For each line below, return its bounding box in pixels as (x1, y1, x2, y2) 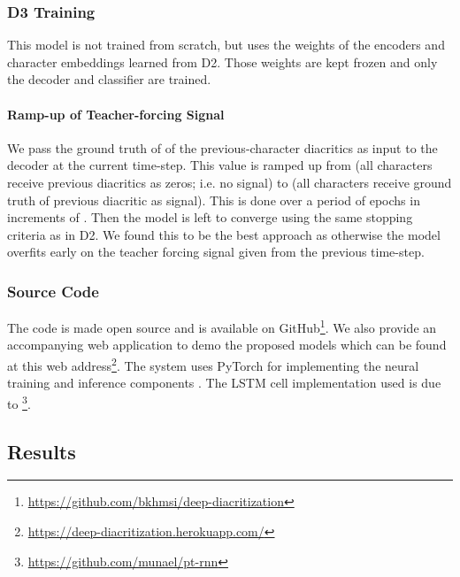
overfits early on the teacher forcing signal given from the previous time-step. (7, 242, 425, 261)
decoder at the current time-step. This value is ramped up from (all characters (7, 156, 433, 174)
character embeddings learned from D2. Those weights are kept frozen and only (7, 52, 438, 71)
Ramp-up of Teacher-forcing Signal (7, 104, 225, 123)
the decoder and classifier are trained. (7, 70, 211, 88)
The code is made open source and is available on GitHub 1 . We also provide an (7, 316, 437, 336)
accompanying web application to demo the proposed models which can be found (7, 335, 447, 354)
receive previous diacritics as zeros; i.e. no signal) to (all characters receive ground (7, 173, 452, 191)
